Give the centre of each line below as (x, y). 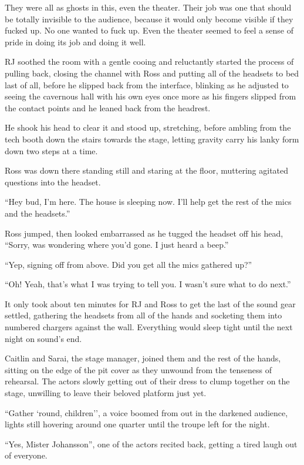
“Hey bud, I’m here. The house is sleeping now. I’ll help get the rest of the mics (148, 202)
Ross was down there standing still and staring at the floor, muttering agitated (147, 170)
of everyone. (26, 455)
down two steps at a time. (51, 150)
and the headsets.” (38, 213)
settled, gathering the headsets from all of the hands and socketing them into (143, 315)
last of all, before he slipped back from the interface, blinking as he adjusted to (147, 84)
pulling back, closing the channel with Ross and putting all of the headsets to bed (152, 73)
